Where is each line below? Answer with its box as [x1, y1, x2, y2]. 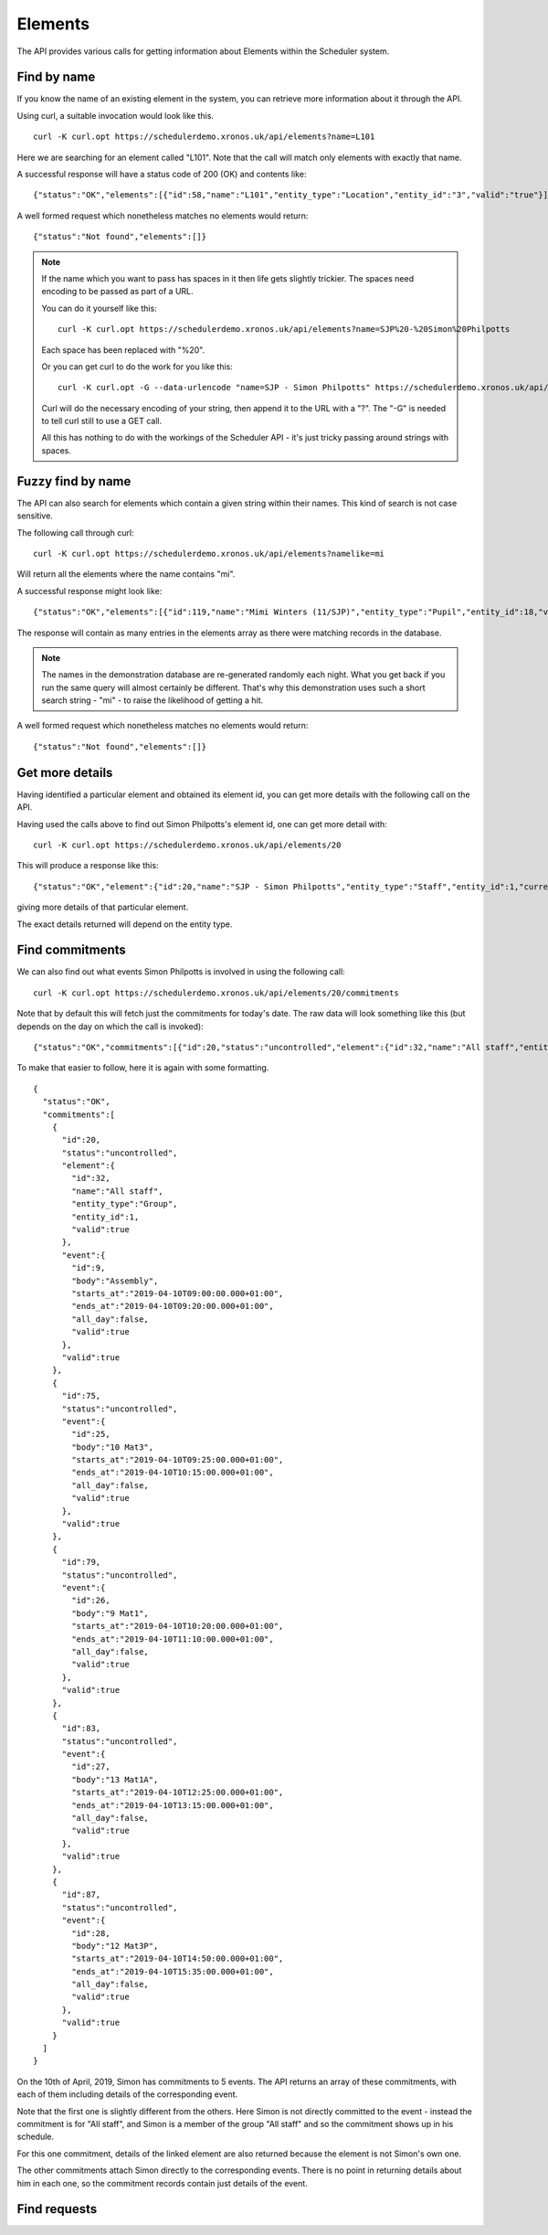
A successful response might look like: [16, 585, 163, 596]
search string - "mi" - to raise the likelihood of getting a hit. [41, 695, 264, 706]
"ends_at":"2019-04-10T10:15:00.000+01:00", [71, 1467, 274, 1478]
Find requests [16, 2201, 98, 2217]
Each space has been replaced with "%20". [41, 344, 205, 356]
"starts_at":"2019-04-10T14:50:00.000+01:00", [71, 1953, 284, 1964]
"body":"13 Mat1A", [71, 1774, 159, 1784]
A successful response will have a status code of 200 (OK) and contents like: [16, 169, 307, 180]
